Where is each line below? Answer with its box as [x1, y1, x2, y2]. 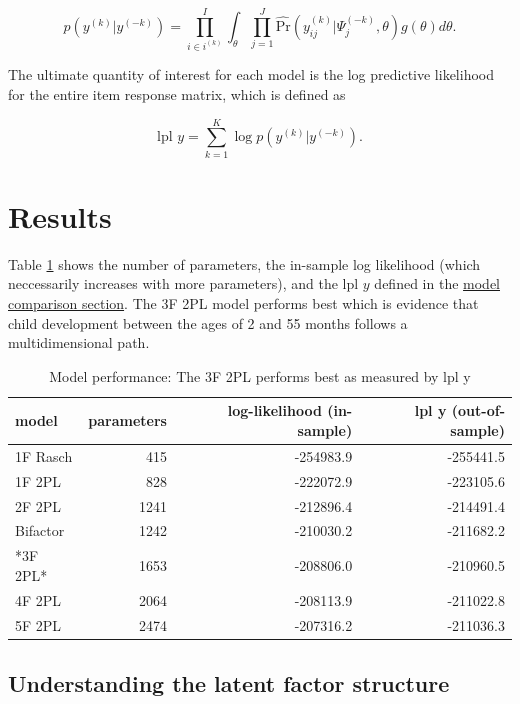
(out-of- [451, 400, 505, 421]
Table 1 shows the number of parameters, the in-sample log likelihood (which [8, 253, 481, 274]
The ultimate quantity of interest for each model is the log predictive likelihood [8, 64, 494, 85]
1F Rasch [15, 445, 73, 466]
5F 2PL [15, 614, 62, 635]
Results [8, 195, 112, 236]
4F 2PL [15, 589, 62, 610]
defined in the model [374, 273, 500, 294]
